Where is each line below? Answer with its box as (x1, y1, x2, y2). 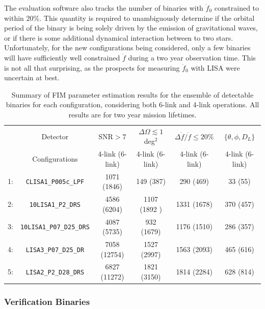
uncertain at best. (4, 72, 60, 83)
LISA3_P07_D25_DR (25, 246, 85, 254)
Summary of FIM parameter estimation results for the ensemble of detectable (11, 89, 254, 100)
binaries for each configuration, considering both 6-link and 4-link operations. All (6, 99, 259, 110)
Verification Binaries (4, 295, 90, 308)
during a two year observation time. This (128, 52, 256, 63)
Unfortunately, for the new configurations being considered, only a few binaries (4, 42, 251, 53)
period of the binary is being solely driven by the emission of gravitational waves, (4, 22, 258, 33)
